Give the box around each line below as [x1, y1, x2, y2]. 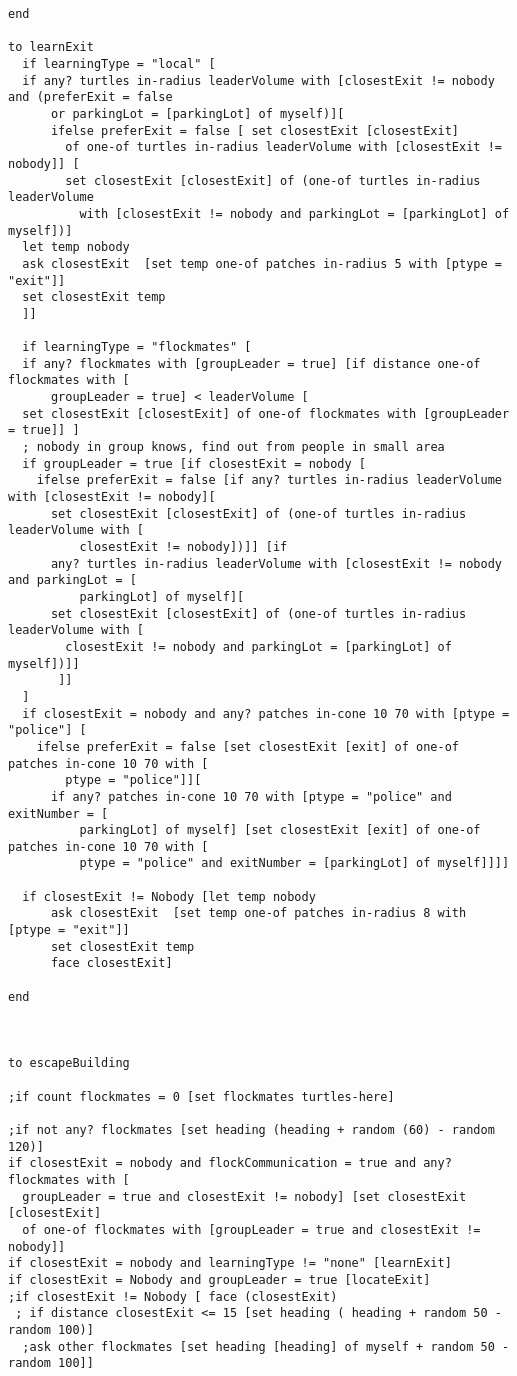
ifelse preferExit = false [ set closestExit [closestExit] [50, 123, 460, 138]
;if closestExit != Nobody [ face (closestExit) [8, 1289, 338, 1304]
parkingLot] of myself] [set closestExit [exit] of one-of [79, 823, 481, 838]
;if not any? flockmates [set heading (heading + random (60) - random [8, 1122, 495, 1137]
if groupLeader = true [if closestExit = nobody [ [22, 456, 366, 471]
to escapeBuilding [8, 1056, 130, 1071]
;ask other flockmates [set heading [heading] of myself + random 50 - [22, 1339, 510, 1354]
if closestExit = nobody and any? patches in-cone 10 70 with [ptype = [22, 706, 510, 721]
